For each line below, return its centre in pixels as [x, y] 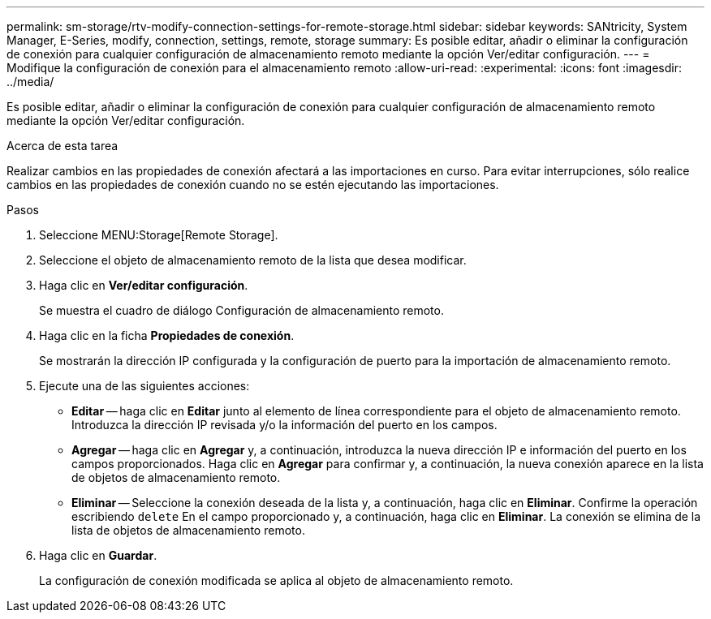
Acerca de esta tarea [62, 146]
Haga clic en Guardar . [98, 555]
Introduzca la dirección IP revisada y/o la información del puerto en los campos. [284, 425]
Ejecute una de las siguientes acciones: [144, 386]
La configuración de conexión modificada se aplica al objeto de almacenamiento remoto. [276, 580]
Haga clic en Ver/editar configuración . [144, 285]
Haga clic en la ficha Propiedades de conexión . [167, 335]
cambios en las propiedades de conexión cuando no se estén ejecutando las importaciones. [253, 185]
